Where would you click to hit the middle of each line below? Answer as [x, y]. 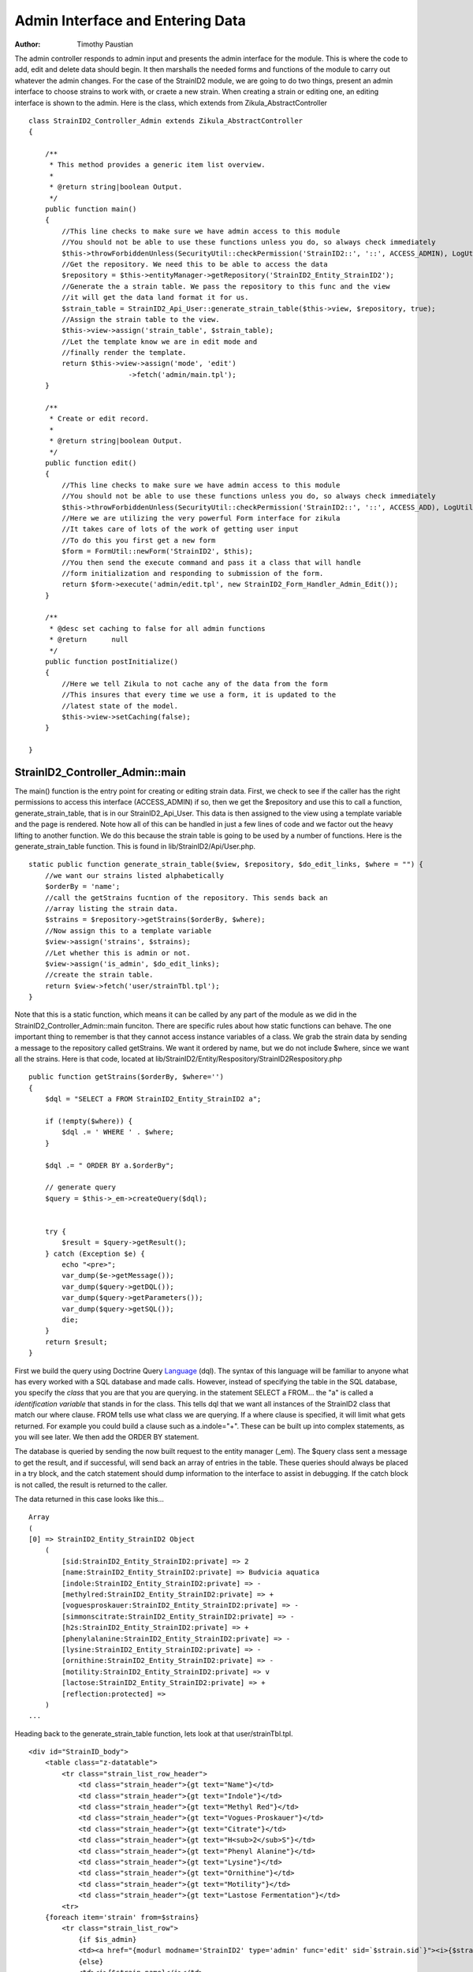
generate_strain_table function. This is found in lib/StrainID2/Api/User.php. [135, 846]
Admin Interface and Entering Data [130, 21]
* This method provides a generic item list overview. [157, 165]
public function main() [91, 209]
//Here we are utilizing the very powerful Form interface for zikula [201, 518]
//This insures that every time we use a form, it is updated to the [199, 695]
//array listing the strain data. [112, 908]
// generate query [80, 1188]
